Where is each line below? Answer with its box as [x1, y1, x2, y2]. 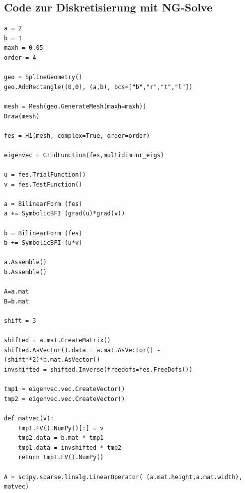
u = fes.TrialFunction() [4, 171, 86, 179]
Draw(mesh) [4, 112, 40, 120]
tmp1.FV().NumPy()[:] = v [18, 424, 104, 432]
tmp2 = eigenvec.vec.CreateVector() [4, 395, 125, 402]
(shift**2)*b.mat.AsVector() [4, 356, 100, 364]
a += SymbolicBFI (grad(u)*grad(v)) [4, 210, 125, 217]
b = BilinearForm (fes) [4, 229, 82, 237]
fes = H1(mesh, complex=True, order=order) [4, 132, 150, 139]
